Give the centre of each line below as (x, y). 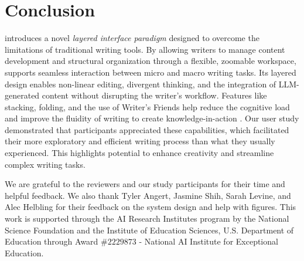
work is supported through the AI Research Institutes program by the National (147, 218)
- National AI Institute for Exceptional (209, 241)
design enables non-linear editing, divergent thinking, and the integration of (141, 84)
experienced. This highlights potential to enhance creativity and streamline (139, 153)
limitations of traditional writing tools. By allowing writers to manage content (145, 49)
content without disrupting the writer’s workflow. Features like (154, 95)
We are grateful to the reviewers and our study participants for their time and (145, 184)
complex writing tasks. (45, 164)
